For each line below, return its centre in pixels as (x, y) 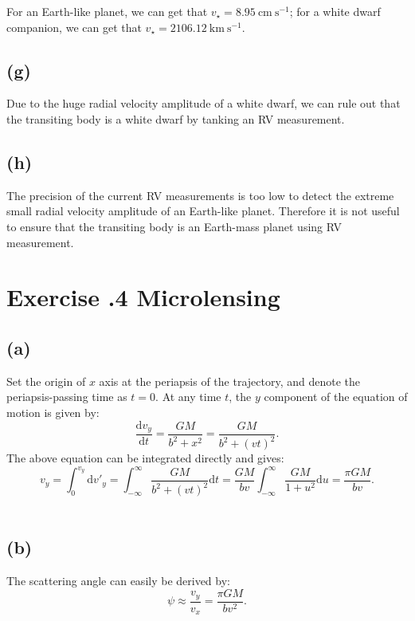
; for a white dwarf (335, 11)
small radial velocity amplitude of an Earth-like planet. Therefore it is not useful (203, 211)
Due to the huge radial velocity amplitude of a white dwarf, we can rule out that (204, 103)
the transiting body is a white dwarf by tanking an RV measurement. (176, 118)
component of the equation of (336, 397)
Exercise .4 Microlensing (143, 297)
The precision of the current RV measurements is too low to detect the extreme (200, 195)
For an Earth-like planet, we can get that (107, 11)
